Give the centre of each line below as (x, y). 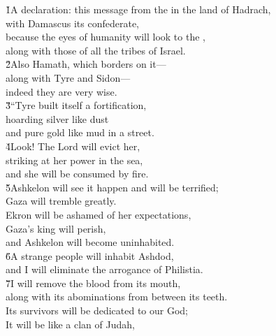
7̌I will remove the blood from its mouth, (93, 283)
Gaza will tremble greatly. (61, 201)
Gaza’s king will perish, (56, 228)
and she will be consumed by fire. (77, 174)
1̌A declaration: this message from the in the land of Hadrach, (138, 9)
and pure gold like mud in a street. (80, 132)
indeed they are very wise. (61, 91)
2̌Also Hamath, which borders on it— (86, 64)
